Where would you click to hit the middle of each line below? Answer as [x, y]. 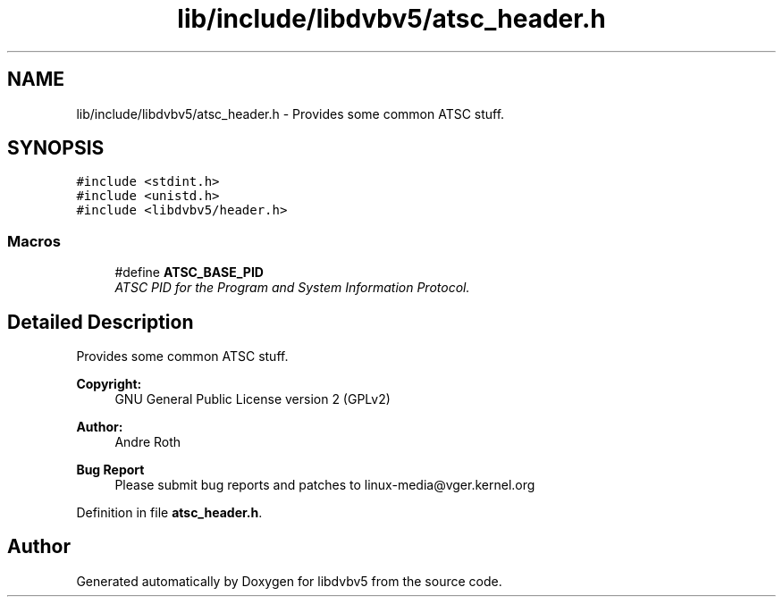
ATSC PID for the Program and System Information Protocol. [292, 288]
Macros [34, 241]
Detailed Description [101, 322]
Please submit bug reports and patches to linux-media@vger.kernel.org [325, 485]
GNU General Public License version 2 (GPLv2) [253, 399]
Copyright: [109, 384]
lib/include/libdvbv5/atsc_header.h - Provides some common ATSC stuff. [290, 113]
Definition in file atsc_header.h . [169, 513]
